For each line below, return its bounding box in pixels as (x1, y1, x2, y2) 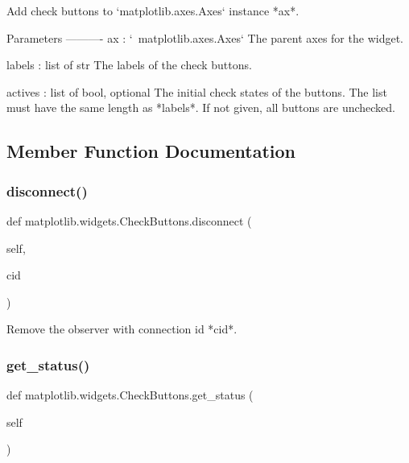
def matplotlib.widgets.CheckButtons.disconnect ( (6, 212, 252, 229)
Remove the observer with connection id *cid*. (6, 320, 238, 337)
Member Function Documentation (6, 138, 296, 163)
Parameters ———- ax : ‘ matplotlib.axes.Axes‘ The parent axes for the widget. (6, 29, 403, 46)
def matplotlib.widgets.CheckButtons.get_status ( (6, 387, 254, 403)
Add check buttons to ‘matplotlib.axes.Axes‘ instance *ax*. (6, 2, 300, 19)
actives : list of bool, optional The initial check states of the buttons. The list (6, 83, 387, 100)
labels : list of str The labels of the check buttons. (6, 56, 252, 73)
